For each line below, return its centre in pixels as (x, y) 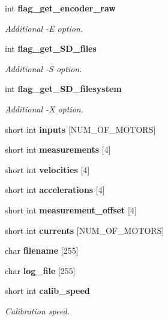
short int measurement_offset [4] (71, 209)
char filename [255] (42, 250)
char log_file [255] (40, 270)
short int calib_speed (47, 291)
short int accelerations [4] (55, 190)
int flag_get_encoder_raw (60, 8)
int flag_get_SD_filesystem (63, 89)
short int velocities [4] (47, 169)
